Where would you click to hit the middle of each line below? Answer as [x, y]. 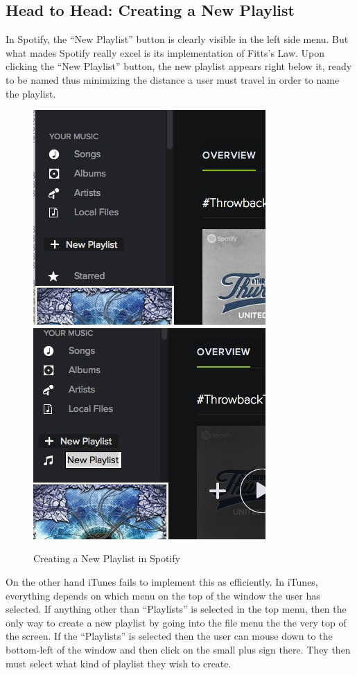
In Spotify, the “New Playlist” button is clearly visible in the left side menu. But [177, 39]
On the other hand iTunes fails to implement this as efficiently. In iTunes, [162, 581]
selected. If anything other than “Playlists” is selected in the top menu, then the [176, 609]
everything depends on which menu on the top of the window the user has [163, 595]
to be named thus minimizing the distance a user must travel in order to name [173, 79]
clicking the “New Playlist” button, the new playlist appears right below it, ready [179, 66]
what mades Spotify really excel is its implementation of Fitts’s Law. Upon [165, 52]
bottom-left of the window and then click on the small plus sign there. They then [178, 649]
